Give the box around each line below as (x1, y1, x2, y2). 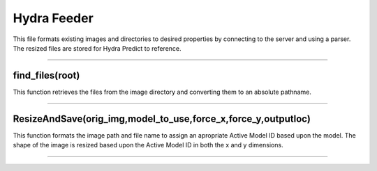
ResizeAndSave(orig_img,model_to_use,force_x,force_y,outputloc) (13, 113, 311, 124)
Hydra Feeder (13, 10, 94, 26)
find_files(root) (13, 70, 80, 81)
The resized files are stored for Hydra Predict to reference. (13, 44, 182, 52)
